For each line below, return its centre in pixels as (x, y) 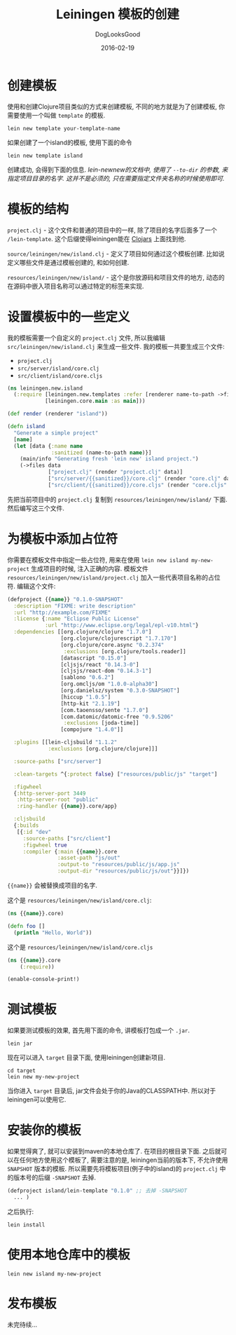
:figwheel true (45, 845)
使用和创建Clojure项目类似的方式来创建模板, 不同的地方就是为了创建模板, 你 (116, 107)
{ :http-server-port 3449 (50, 793)
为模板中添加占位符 (63, 539)
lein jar (20, 1044)
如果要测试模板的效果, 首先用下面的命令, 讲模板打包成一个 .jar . (99, 1030)
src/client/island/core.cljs (60, 376)
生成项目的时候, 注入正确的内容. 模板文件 (90, 568)
